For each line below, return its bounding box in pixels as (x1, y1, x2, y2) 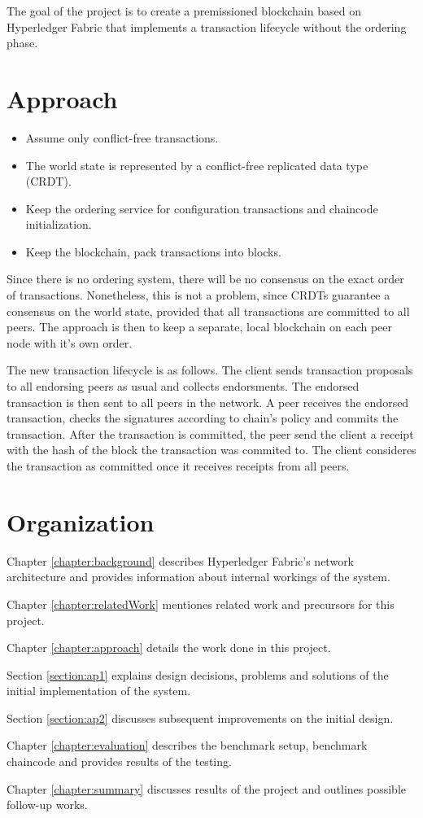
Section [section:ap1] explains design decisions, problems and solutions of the (7, 666, 389, 683)
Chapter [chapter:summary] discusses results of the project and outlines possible (7, 780, 406, 797)
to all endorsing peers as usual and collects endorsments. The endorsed (7, 378, 360, 395)
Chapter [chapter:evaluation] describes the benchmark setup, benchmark (7, 737, 368, 754)
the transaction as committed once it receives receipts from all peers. (7, 457, 350, 474)
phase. (7, 34, 38, 51)
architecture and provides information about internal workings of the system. (7, 568, 390, 585)
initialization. (25, 216, 92, 233)
